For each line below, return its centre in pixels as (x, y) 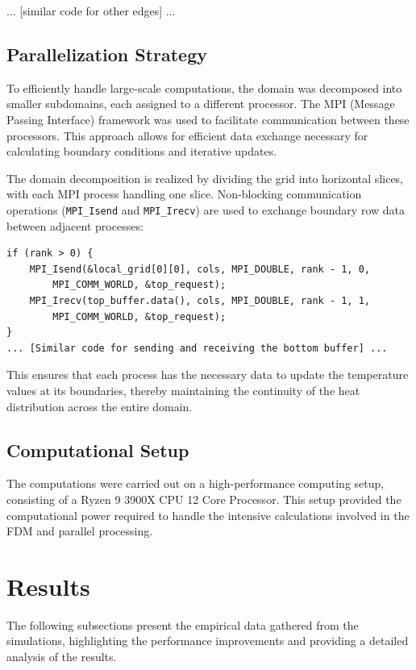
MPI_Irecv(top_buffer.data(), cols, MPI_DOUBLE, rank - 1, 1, (200, 300)
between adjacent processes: (75, 225)
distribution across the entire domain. (100, 406)
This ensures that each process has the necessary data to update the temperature (208, 375)
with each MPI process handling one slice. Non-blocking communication (184, 194)
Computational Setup (98, 449)
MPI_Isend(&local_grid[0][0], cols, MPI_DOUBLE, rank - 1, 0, (200, 269)
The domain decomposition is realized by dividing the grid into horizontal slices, (205, 178)
